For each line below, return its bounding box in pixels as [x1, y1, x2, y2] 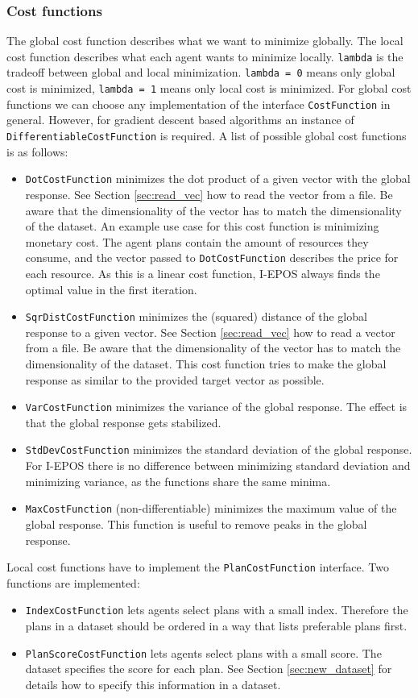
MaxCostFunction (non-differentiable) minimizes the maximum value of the [25, 500, 397, 517]
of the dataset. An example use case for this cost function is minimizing [25, 218, 379, 235]
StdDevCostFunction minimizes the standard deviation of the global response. [25, 441, 412, 458]
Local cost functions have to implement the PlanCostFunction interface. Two [6, 559, 390, 575]
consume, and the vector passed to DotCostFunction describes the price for [25, 249, 399, 266]
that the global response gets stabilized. [25, 413, 221, 430]
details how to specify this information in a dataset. [25, 675, 281, 692]
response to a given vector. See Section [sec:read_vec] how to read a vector [25, 323, 395, 340]
